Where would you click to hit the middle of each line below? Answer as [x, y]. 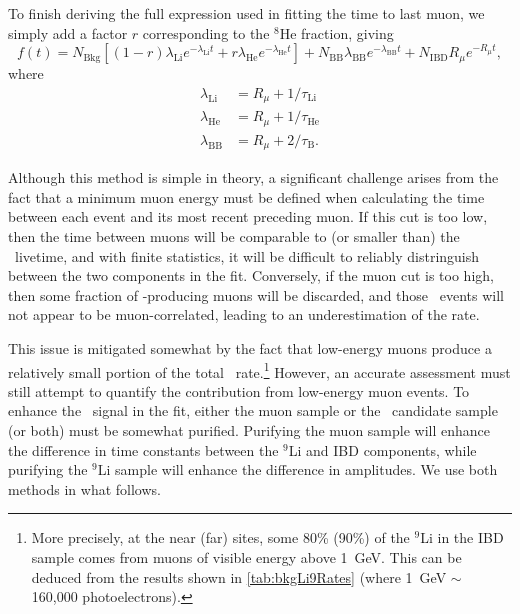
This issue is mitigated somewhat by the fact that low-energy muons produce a [250, 347]
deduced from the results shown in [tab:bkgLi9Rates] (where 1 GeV [239, 576]
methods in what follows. [84, 488]
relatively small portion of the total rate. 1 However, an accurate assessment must [259, 370]
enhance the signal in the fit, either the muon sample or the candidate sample [253, 410]
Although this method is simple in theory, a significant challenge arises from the [253, 177]
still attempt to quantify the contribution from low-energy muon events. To [239, 390]
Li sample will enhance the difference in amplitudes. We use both [297, 469]
